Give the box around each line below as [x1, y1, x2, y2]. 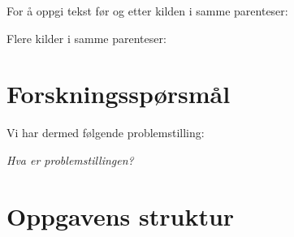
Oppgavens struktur [6, 199, 235, 232]
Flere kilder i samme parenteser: [6, 29, 166, 46]
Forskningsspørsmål [6, 77, 231, 110]
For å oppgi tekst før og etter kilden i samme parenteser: [6, 2, 288, 19]
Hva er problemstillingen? [6, 151, 134, 168]
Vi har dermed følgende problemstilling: [6, 124, 205, 141]
